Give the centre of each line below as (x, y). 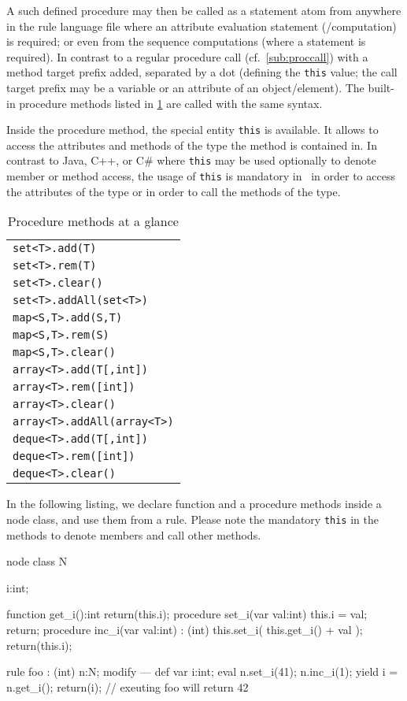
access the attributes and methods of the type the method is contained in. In (192, 145)
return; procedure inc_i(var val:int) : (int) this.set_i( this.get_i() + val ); (185, 629)
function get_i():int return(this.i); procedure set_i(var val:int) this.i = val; (187, 614)
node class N (37, 561)
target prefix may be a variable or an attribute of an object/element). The (185, 88)
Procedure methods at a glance (93, 221)
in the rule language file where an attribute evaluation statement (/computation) (202, 26)
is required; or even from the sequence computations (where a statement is (186, 41)
